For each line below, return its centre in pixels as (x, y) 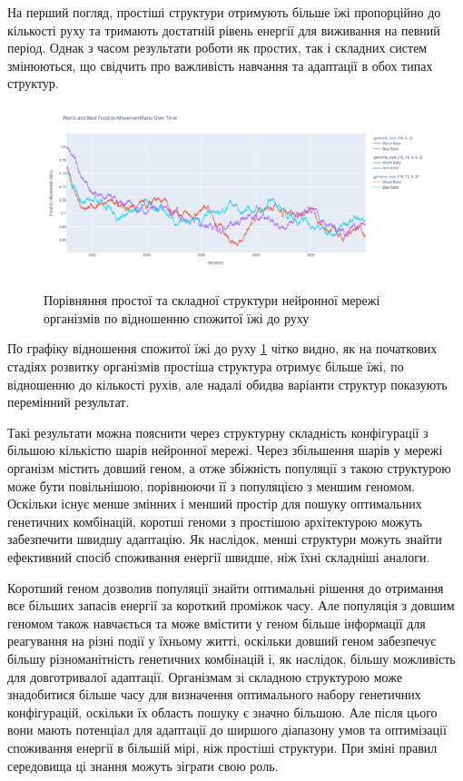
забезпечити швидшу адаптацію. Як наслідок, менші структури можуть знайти (225, 539)
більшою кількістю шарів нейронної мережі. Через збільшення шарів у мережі (225, 450)
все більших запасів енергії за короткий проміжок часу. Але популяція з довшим (231, 605)
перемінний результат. (69, 402)
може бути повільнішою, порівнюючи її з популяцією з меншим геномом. (212, 485)
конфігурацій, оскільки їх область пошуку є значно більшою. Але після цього (222, 712)
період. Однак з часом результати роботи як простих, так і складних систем (217, 48)
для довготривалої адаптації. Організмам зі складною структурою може (205, 676)
